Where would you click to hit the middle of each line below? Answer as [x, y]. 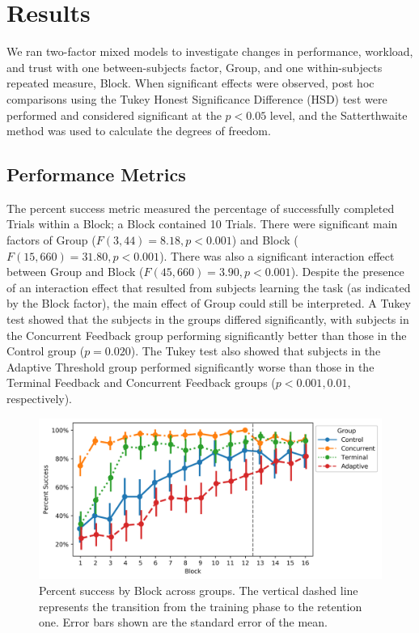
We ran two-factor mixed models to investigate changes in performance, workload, [210, 51]
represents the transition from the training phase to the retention [201, 606]
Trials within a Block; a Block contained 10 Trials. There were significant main [202, 224]
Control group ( [46, 351]
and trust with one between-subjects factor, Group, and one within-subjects [195, 67]
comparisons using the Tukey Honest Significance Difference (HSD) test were [197, 98]
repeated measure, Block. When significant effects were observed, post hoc [190, 83]
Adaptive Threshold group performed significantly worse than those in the [190, 366]
